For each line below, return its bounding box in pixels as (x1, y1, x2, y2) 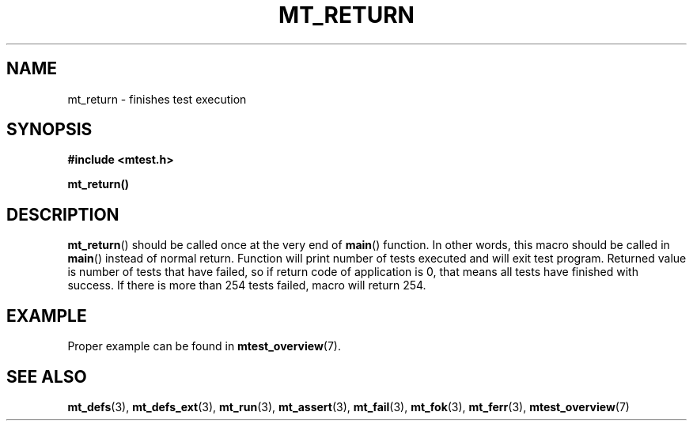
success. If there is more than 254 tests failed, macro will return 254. (67, 278, 426, 293)
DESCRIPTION (6, 204, 119, 225)
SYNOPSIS (6, 119, 93, 140)
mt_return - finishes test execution (67, 92, 247, 106)
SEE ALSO (6, 366, 87, 387)
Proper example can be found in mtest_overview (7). (67, 339, 341, 353)
